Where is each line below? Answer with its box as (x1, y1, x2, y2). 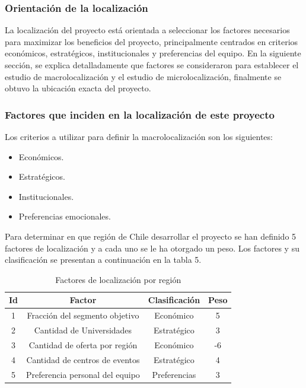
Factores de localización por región (55, 273, 181, 285)
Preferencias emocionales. (18, 210, 111, 222)
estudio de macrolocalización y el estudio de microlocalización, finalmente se (5, 70, 282, 82)
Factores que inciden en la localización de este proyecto (5, 107, 275, 122)
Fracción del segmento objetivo (27, 309, 139, 322)
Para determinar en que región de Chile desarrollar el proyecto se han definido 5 (5, 230, 297, 242)
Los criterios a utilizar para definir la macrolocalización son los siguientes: (5, 131, 273, 142)
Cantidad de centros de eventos (26, 353, 140, 365)
